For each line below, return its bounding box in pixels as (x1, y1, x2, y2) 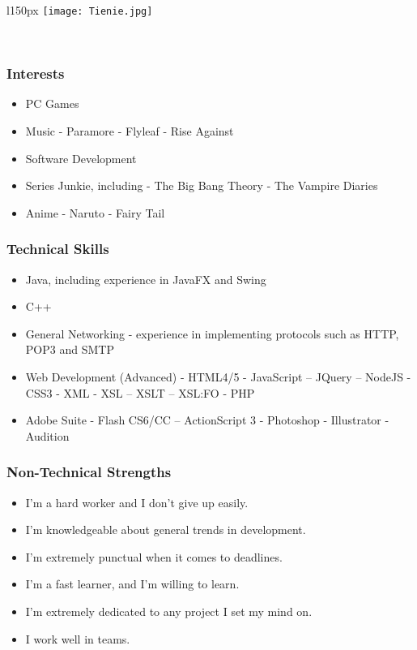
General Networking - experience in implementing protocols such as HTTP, (25, 325, 399, 342)
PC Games (25, 95, 79, 112)
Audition (25, 427, 70, 444)
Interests (6, 63, 65, 84)
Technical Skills (6, 239, 109, 259)
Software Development (25, 149, 137, 166)
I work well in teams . (25, 630, 130, 647)
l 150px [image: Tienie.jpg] (6, 2, 153, 18)
